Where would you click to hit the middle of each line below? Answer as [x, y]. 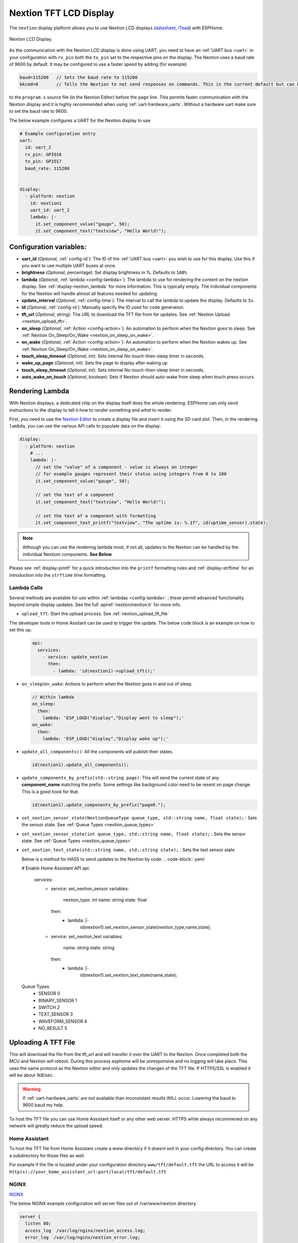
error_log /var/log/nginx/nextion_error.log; [83, 1238]
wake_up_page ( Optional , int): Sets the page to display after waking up [95, 363]
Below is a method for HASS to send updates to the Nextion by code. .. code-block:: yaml [113, 859]
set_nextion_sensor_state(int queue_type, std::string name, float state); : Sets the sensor [134, 834]
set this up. [21, 630]
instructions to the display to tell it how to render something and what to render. [91, 410]
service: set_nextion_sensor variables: [90, 888]
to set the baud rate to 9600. [38, 111]
